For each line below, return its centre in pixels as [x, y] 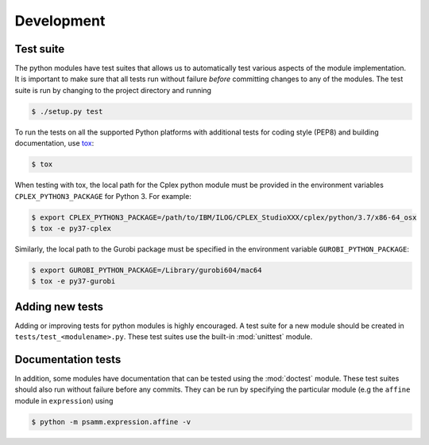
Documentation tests [68, 359]
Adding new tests [59, 306]
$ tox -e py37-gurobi [73, 281]
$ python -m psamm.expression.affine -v [111, 422]
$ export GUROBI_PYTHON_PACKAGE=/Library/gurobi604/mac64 [147, 270]
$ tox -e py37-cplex [71, 228]
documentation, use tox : [54, 143]
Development [60, 21]
